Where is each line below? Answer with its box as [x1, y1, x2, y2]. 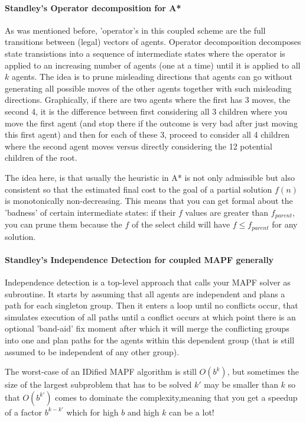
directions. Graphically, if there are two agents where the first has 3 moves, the [5, 93, 291, 106]
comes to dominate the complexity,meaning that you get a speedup [55, 391, 298, 403]
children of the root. [5, 151, 77, 164]
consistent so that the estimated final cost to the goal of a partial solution [5, 183, 272, 195]
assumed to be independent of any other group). [5, 345, 180, 358]
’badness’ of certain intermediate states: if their [5, 206, 176, 218]
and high [127, 405, 159, 418]
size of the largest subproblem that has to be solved [5, 378, 192, 391]
